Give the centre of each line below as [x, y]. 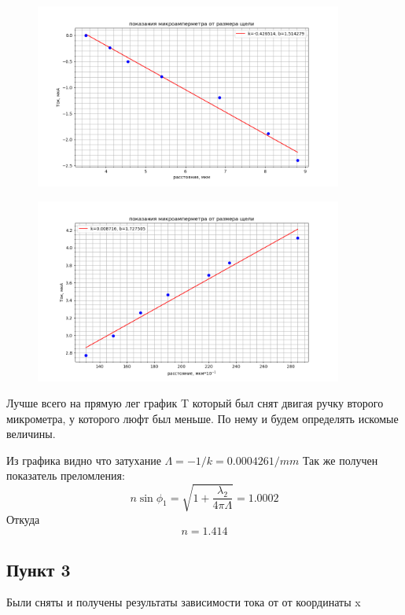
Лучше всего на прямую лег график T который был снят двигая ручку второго [195, 403]
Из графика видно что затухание [84, 460]
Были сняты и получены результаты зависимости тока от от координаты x [184, 602]
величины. [31, 434]
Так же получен [340, 460]
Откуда [23, 519]
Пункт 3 [39, 569]
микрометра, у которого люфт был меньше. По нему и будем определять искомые [202, 418]
